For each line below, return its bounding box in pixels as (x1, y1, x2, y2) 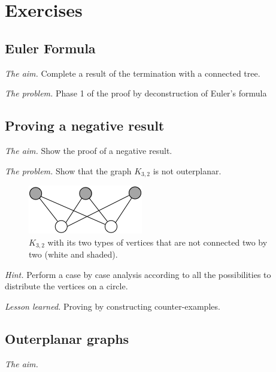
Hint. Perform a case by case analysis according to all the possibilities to (5, 268, 271, 280)
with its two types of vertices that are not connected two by (47, 235, 268, 248)
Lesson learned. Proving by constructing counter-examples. (5, 300, 220, 312)
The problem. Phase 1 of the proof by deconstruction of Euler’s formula (5, 87, 267, 99)
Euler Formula (5, 38, 96, 57)
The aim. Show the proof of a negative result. (5, 144, 172, 156)
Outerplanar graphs (5, 329, 129, 347)
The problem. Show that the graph (5, 164, 132, 177)
